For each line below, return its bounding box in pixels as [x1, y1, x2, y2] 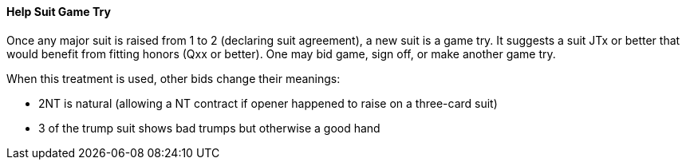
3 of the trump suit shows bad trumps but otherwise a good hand [38, 121, 380, 135]
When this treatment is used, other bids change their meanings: [6, 71, 341, 85]
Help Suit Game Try [6, 5, 111, 18]
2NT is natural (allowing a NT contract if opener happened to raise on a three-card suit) [38, 96, 498, 110]
